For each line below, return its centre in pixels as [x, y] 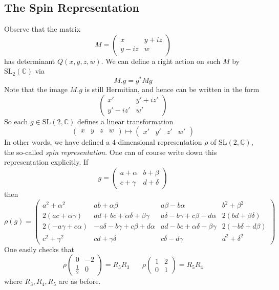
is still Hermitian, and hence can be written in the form [172, 89]
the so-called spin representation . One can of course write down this [111, 152]
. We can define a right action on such [161, 61]
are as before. [80, 281]
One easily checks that [39, 249]
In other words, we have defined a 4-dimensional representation [103, 142]
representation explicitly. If [46, 162]
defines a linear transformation [125, 121]
